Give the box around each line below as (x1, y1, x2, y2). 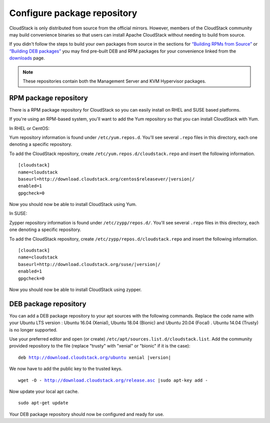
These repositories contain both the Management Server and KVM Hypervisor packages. (22, 78, 206, 84)
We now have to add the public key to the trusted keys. (9, 365, 122, 372)
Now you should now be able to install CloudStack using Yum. (9, 201, 137, 207)
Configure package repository (9, 7, 137, 18)
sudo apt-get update (18, 400, 68, 406)
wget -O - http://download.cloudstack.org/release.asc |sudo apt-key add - (18, 377, 208, 383)
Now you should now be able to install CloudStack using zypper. (9, 286, 142, 292)
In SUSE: (9, 210, 27, 216)
